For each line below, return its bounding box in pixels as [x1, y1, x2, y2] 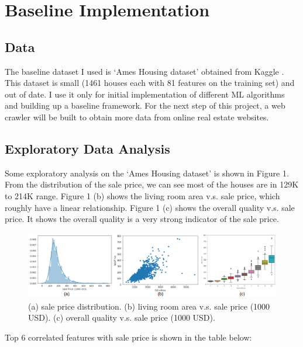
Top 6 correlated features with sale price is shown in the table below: [5, 331, 252, 343]
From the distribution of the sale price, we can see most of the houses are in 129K [5, 178, 299, 190]
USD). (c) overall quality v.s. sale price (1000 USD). [28, 311, 215, 324]
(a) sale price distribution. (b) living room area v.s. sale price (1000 [28, 300, 270, 312]
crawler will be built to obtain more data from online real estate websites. [5, 110, 269, 123]
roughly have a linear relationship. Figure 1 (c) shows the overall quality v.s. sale [5, 201, 295, 213]
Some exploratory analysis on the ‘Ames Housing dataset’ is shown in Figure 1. [5, 166, 289, 179]
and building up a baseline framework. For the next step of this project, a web [5, 99, 285, 112]
